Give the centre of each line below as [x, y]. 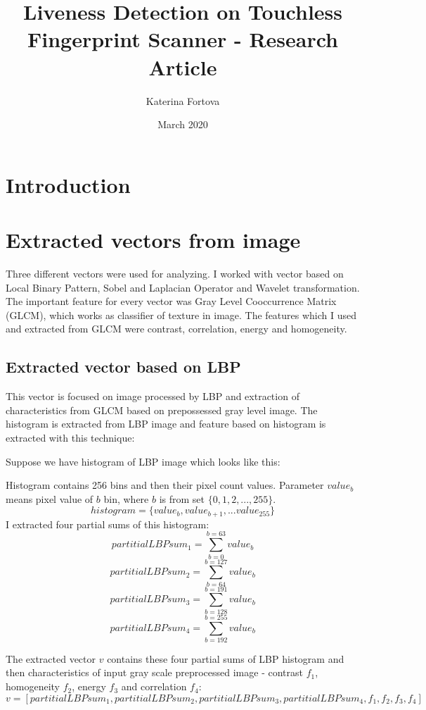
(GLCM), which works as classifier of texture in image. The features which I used [181, 314]
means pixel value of [50, 498]
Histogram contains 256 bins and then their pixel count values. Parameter [165, 485]
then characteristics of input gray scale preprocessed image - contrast [154, 672]
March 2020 [183, 124]
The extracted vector [51, 658]
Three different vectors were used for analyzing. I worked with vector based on [175, 273]
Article [183, 67]
